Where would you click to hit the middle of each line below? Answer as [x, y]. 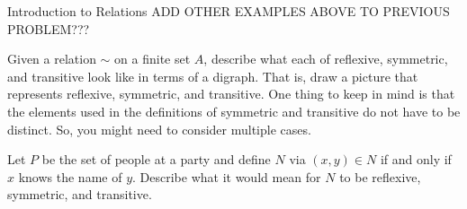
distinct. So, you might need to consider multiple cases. [159, 129]
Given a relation [52, 59]
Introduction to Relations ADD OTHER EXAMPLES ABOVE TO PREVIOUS [229, 11]
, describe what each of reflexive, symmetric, [326, 59]
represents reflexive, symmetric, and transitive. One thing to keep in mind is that [231, 94]
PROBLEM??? [49, 28]
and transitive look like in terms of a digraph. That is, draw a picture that [213, 76]
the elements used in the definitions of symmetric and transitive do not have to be [234, 111]
